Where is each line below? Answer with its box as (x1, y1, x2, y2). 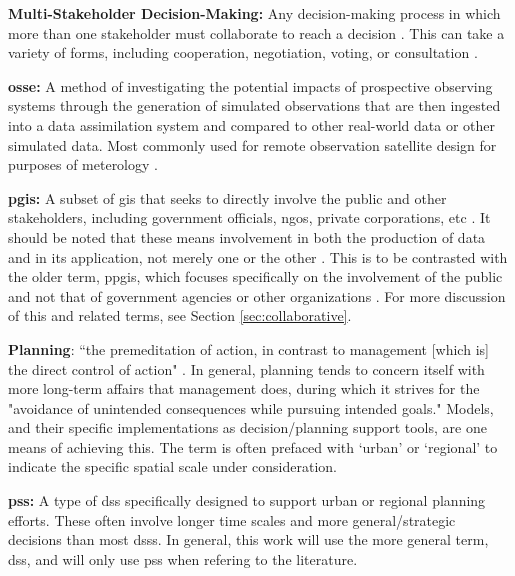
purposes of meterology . (8, 154, 158, 175)
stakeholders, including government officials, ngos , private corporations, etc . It (8, 207, 491, 228)
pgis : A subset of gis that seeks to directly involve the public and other (8, 187, 447, 208)
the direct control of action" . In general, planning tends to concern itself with (8, 358, 485, 379)
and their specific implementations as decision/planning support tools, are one (8, 417, 487, 438)
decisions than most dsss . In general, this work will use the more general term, (8, 529, 489, 550)
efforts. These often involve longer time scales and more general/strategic (8, 509, 456, 530)
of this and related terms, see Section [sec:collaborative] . (8, 305, 352, 326)
